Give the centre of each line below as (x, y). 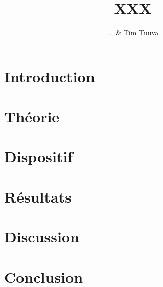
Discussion (42, 237)
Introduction (50, 76)
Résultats (38, 196)
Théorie (32, 116)
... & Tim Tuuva (133, 32)
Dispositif (39, 156)
